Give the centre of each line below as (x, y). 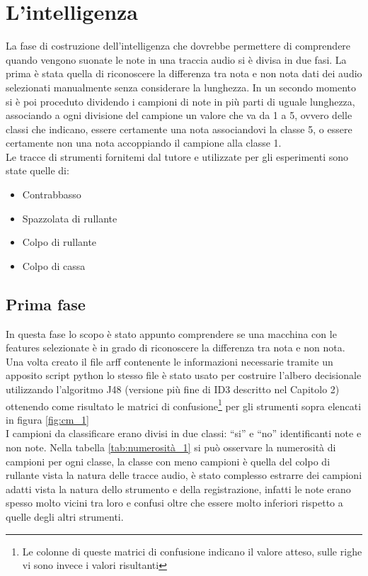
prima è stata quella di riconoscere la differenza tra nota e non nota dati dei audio (184, 73)
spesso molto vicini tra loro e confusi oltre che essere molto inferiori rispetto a (174, 503)
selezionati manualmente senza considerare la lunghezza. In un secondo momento (181, 87)
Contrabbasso (52, 194)
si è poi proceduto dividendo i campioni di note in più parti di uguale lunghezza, (180, 101)
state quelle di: (38, 170)
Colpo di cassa (54, 265)
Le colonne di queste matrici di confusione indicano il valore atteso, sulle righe (192, 551)
